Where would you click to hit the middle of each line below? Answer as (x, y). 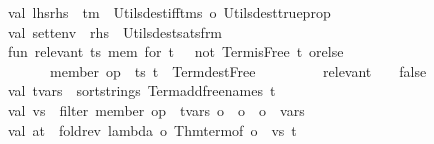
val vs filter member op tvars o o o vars (156, 109)
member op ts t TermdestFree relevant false (238, 70)
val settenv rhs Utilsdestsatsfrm (115, 31)
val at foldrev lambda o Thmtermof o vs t (152, 129)
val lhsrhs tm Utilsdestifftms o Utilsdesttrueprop (169, 12)
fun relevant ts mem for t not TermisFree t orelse (175, 51)
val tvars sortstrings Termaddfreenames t (141, 90)
